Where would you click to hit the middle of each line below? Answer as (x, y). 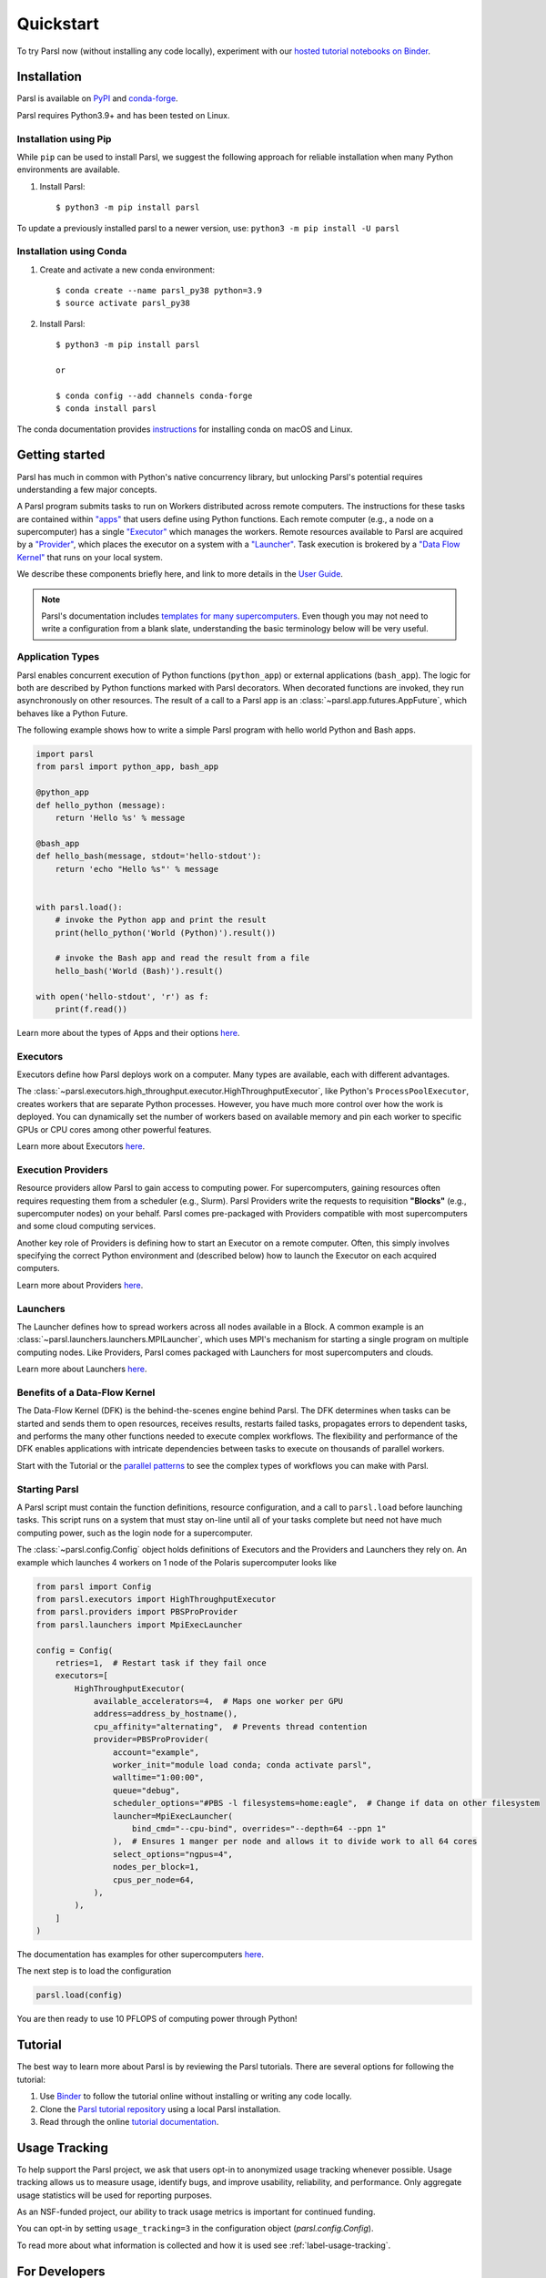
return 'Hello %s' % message (120, 818)
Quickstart (58, 24)
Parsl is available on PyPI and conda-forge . (97, 98)
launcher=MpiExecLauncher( (173, 1816)
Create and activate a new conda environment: (127, 270)
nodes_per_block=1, (156, 1867)
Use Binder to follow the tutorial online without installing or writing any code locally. (196, 2097)
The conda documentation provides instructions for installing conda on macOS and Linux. (185, 429)
